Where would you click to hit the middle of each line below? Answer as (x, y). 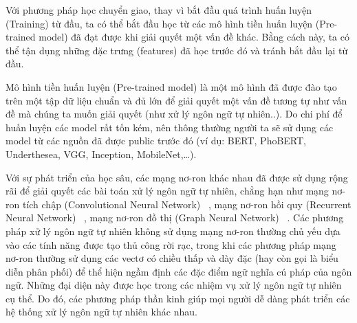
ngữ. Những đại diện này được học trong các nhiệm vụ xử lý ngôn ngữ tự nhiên (174, 285)
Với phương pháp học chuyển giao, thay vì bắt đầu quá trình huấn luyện (159, 10)
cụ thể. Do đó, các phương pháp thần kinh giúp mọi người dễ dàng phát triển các (178, 298)
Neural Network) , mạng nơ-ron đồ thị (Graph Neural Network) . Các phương (175, 218)
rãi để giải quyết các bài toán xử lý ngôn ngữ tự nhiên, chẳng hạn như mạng (167, 191)
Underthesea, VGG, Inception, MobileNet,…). (101, 154)
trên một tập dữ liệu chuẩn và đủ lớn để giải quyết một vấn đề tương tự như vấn (176, 100)
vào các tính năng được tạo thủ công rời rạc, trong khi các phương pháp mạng (171, 244)
